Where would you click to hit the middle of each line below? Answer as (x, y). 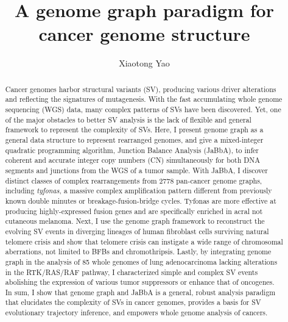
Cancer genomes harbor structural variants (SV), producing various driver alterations (141, 89)
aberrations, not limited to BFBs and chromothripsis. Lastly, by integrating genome (138, 252)
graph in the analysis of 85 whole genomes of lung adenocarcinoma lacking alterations (141, 261)
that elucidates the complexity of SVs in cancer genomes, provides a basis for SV (133, 302)
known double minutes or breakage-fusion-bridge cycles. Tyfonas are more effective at (141, 200)
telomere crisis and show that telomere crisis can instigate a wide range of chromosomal (144, 241)
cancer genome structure (144, 34)
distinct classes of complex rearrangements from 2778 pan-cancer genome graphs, (134, 180)
